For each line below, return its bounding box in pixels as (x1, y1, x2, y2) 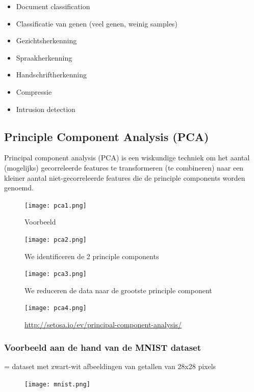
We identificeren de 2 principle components (24, 250, 159, 261)
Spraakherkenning (16, 52, 72, 63)
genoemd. (4, 182, 34, 193)
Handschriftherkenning (16, 69, 87, 80)
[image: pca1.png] (24, 202, 87, 209)
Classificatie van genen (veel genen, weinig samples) (16, 18, 177, 29)
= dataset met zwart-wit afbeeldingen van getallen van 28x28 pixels (4, 360, 216, 371)
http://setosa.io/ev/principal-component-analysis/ (24, 319, 182, 330)
